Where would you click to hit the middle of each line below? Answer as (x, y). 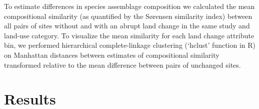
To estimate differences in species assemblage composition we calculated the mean (129, 6)
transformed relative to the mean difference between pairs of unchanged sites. (122, 64)
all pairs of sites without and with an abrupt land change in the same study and (127, 26)
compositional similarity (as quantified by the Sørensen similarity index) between (128, 16)
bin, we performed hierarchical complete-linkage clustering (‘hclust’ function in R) (130, 45)
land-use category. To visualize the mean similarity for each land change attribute (129, 35)
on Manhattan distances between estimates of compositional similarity (112, 54)
